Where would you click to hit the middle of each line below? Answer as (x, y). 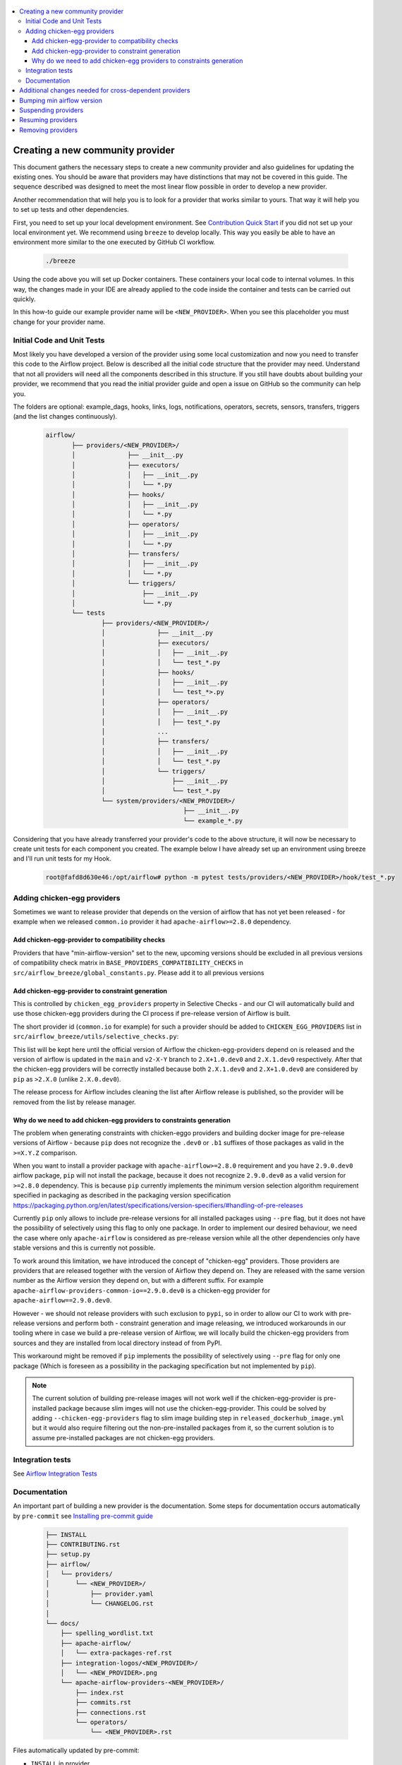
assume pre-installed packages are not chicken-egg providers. (123, 1437)
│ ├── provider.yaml (100, 1593)
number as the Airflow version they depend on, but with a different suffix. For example (138, 1281)
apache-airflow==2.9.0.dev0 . (62, 1300)
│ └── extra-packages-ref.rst (116, 1653)
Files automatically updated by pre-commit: (76, 1750)
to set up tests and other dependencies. (71, 210)
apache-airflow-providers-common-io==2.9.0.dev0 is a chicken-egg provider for (142, 1290)
